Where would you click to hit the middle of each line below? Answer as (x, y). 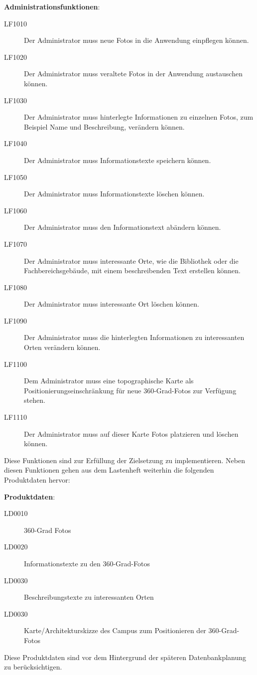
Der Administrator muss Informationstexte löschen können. (114, 194)
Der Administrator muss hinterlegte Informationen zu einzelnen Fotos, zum (139, 117)
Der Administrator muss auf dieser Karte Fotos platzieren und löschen (131, 433)
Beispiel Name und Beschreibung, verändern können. (104, 126)
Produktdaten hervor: (37, 480)
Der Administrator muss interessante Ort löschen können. (112, 304)
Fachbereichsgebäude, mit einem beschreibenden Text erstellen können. (132, 270)
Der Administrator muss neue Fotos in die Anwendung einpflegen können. (136, 40)
